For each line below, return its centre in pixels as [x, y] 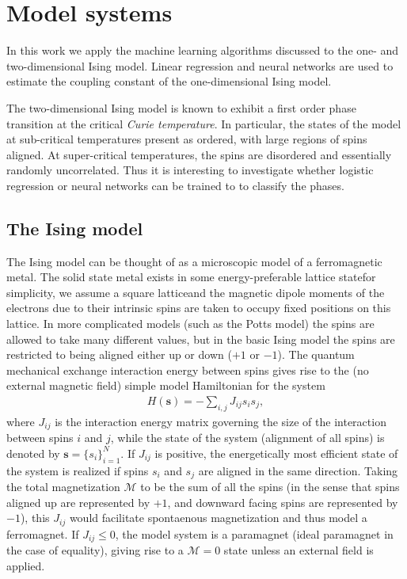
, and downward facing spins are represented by [283, 502]
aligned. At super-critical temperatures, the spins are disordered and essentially [199, 154]
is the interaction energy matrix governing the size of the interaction [221, 421]
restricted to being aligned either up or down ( [119, 354]
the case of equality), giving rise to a [95, 550]
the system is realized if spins [78, 470]
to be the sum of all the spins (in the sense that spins [270, 487]
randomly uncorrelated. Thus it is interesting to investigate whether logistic [190, 170]
